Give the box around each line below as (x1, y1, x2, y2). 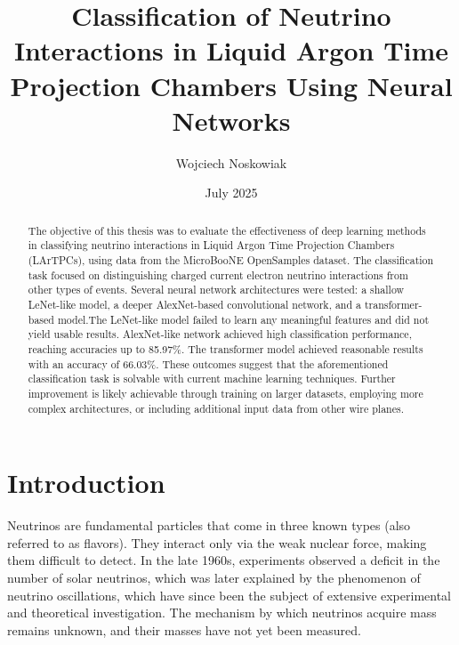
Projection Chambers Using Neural (10, 67, 453, 103)
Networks (172, 101, 291, 138)
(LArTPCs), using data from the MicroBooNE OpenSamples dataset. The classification (28, 252, 434, 267)
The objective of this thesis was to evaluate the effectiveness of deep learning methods (28, 222, 426, 238)
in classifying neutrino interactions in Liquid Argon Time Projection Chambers (28, 238, 395, 253)
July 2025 (205, 183, 258, 202)
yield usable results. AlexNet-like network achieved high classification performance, (28, 327, 412, 342)
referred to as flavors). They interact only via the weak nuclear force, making (7, 533, 427, 552)
